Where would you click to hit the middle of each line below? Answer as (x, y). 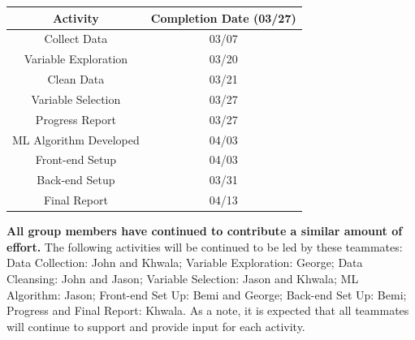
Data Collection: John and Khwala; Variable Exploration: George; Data (185, 263)
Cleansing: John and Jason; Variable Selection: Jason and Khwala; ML (183, 278)
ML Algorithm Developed (76, 139)
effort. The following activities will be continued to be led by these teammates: (205, 246)
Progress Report (76, 119)
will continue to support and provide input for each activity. (156, 326)
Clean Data (76, 79)
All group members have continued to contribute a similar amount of (205, 231)
